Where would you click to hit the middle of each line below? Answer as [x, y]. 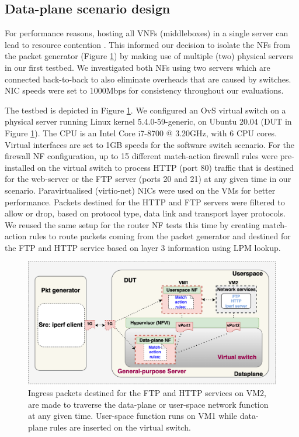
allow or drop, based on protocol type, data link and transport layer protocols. [145, 213]
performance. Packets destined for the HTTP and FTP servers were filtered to [145, 202]
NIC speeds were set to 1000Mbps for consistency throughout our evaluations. [144, 90]
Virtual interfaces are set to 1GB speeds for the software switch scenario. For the [149, 144]
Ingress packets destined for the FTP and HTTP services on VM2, [147, 393]
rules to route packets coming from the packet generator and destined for [160, 236]
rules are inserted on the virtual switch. [120, 427]
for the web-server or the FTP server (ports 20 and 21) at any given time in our [148, 179]
